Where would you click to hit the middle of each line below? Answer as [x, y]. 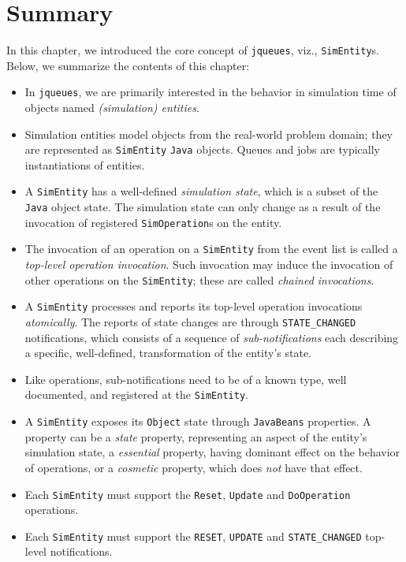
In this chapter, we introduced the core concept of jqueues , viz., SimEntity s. [193, 50]
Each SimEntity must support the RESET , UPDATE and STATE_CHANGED [193, 536]
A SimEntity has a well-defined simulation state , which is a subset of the [201, 191]
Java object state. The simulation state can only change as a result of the [203, 207]
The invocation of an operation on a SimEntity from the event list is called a [211, 249]
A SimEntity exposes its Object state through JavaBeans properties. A [198, 421]
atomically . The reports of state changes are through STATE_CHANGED [190, 322]
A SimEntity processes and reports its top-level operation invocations [194, 306]
